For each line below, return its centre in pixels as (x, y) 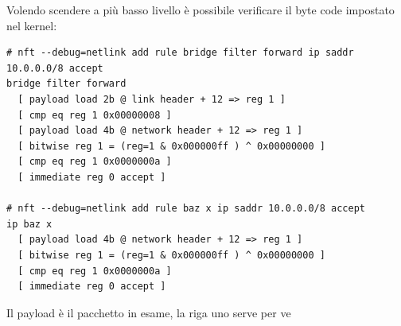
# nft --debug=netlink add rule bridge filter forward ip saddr (180, 53)
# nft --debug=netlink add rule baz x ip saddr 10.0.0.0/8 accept (186, 209)
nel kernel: (32, 25)
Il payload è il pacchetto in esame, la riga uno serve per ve (149, 312)
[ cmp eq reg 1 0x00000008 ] (95, 115)
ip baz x (29, 224)
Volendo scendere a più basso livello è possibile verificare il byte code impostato (200, 10)
